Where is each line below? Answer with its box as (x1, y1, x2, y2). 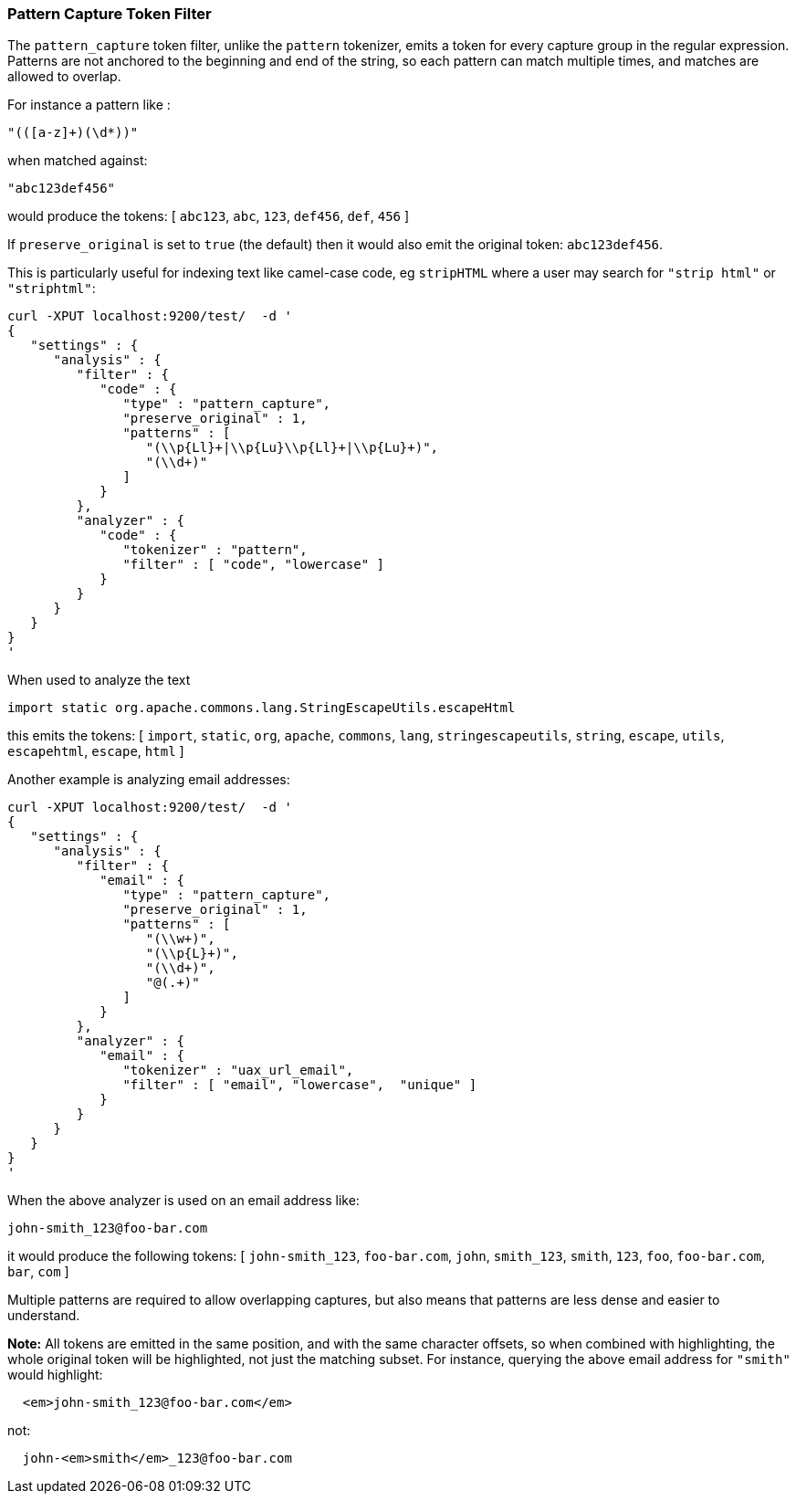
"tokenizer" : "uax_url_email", (122, 1063, 354, 1078)
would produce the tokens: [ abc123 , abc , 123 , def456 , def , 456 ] (7, 208, 410, 225)
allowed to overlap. (7, 68, 121, 85)
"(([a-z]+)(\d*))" (7, 125, 139, 141)
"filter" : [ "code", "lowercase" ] (122, 557, 385, 572)
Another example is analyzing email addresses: (7, 771, 290, 788)
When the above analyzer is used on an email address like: (7, 1192, 360, 1209)
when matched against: (7, 152, 148, 169)
